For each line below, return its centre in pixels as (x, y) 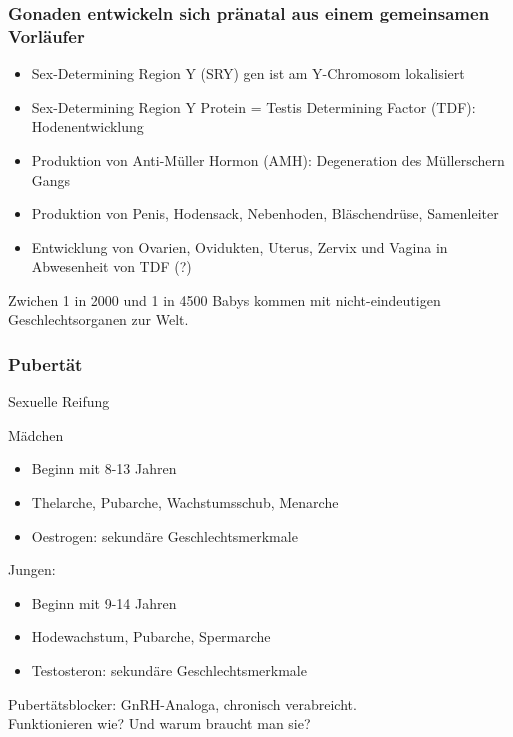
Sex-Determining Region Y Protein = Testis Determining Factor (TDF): (253, 106)
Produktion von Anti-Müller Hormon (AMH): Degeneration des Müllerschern (268, 159)
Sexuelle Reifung (59, 401)
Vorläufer (46, 35)
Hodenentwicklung (87, 126)
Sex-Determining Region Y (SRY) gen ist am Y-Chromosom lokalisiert (248, 73)
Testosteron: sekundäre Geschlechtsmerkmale (169, 670)
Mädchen (36, 434)
